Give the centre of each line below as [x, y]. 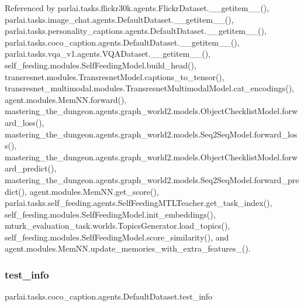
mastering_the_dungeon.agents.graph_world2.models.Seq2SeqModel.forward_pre [152, 179]
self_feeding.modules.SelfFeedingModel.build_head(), [101, 65]
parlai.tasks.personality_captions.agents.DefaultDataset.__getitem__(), [136, 31]
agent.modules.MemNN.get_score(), [94, 191]
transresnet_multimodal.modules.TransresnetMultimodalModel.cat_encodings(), [149, 88]
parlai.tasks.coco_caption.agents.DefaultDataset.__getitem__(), [122, 42]
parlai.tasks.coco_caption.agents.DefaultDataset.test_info [109, 296]
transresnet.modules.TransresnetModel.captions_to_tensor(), [115, 76]
